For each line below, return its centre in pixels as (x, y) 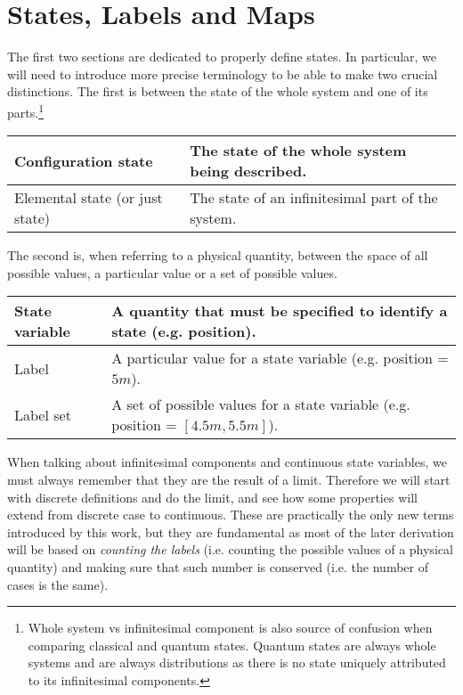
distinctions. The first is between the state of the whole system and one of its (218, 91)
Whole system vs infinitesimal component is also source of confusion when (230, 628)
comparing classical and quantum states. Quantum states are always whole (232, 645)
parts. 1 (25, 110)
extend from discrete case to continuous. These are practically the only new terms (231, 515)
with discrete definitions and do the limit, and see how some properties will (212, 497)
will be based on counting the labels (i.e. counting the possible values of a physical (230, 549)
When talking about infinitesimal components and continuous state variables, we (227, 462)
